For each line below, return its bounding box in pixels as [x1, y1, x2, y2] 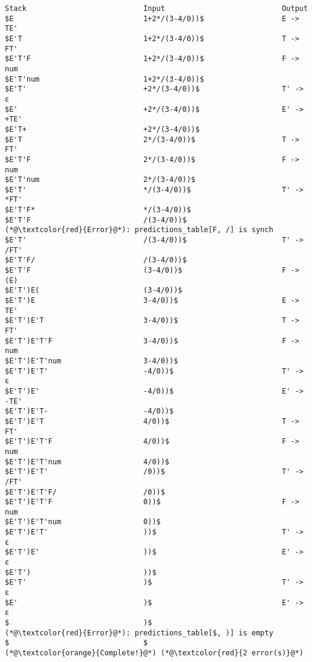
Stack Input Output [5, 4, 308, 13]
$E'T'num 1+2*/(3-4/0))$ [5, 74, 204, 83]
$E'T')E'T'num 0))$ [5, 518, 161, 527]
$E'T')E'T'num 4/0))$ [5, 457, 170, 466]
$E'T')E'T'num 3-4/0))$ [5, 356, 178, 365]
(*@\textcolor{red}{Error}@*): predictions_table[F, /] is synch [5, 226, 273, 235]
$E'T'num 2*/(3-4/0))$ [5, 175, 195, 184]
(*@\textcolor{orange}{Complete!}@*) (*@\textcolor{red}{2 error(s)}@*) [5, 649, 304, 657]
